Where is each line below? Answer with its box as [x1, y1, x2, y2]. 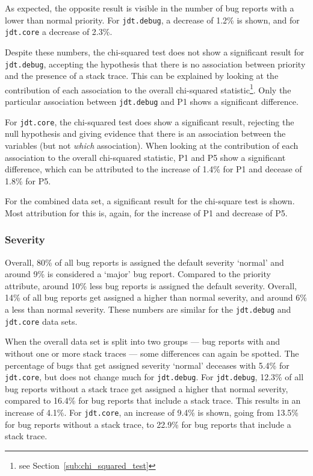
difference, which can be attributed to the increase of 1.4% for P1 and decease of [5, 163, 302, 175]
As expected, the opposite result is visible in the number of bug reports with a [5, 2, 294, 14]
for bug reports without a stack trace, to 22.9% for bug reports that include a [5, 418, 291, 430]
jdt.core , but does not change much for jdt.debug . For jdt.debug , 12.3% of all [5, 371, 304, 383]
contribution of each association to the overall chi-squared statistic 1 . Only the [5, 81, 291, 96]
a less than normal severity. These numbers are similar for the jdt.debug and [5, 303, 291, 316]
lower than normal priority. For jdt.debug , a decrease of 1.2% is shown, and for [5, 13, 300, 26]
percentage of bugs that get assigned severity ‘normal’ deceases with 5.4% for [5, 359, 290, 371]
